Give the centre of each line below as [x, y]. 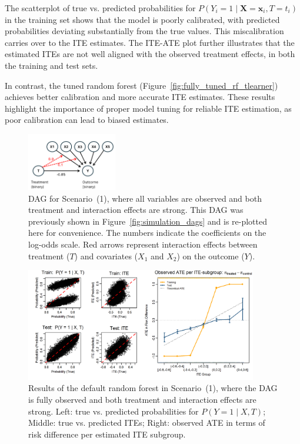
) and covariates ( [106, 256]
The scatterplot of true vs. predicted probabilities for [100, 8]
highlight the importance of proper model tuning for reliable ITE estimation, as [148, 108]
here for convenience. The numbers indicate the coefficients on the [147, 233]
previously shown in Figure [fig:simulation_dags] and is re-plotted [148, 221]
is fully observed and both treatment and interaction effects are [142, 399]
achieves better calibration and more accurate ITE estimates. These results [140, 97]
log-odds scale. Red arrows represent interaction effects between [143, 244]
